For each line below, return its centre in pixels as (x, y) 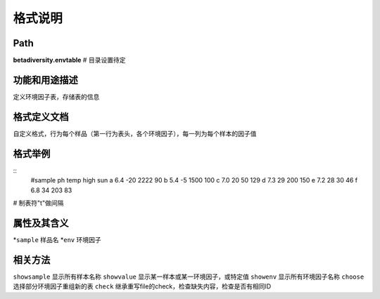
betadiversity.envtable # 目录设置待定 (69, 60)
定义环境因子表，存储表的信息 (56, 97)
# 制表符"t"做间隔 (38, 203)
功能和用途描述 (45, 80)
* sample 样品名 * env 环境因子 (57, 239)
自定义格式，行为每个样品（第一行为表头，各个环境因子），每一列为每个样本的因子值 (135, 133)
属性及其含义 (41, 223)
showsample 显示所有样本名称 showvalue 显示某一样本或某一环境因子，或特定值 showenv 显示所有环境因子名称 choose (189, 277)
